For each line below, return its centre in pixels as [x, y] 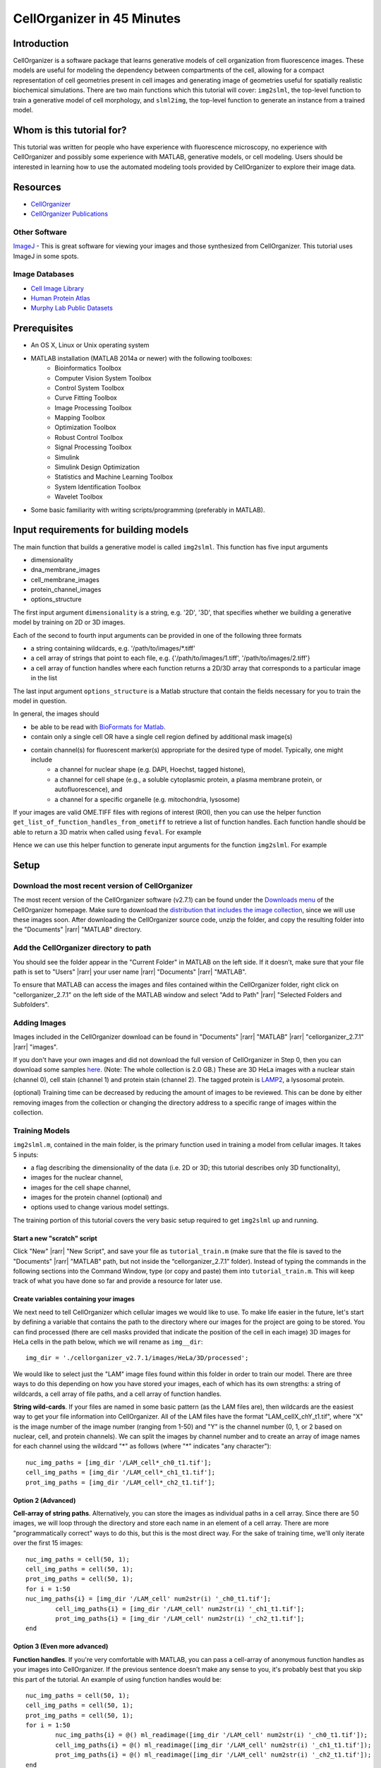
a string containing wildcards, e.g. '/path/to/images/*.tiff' [113, 649]
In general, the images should [56, 714]
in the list [44, 678]
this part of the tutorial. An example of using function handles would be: [117, 1679]
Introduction [41, 43]
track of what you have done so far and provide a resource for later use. [117, 1281]
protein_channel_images [66, 590]
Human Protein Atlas [61, 298]
